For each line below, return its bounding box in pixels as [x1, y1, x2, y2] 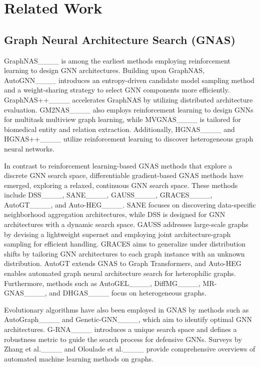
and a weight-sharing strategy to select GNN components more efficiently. [4, 84, 230, 95]
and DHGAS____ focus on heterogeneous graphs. [49, 287, 206, 298]
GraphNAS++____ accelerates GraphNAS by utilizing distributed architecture [4, 94, 253, 104]
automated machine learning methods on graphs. [4, 353, 153, 363]
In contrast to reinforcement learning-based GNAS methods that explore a [4, 160, 232, 170]
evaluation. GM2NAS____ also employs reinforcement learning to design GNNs [4, 104, 253, 114]
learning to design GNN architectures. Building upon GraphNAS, [4, 65, 204, 75]
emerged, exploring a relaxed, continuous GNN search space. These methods [4, 179, 238, 190]
